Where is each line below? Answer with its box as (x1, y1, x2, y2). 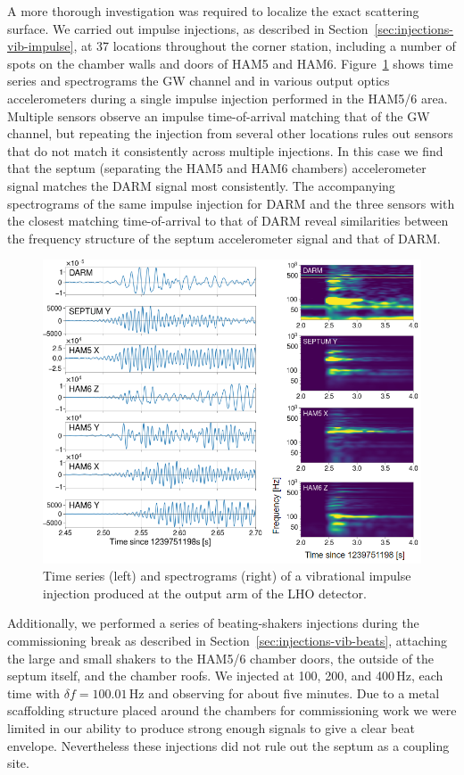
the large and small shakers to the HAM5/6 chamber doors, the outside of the (7, 648, 435, 667)
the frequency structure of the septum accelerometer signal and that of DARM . (7, 228, 441, 247)
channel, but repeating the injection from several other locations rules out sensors (7, 124, 453, 143)
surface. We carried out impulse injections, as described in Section (7, 19, 369, 37)
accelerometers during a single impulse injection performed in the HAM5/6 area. (7, 88, 448, 107)
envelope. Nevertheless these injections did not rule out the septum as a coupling (7, 736, 450, 754)
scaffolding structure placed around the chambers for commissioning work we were (7, 701, 457, 720)
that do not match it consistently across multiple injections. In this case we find (7, 141, 443, 160)
